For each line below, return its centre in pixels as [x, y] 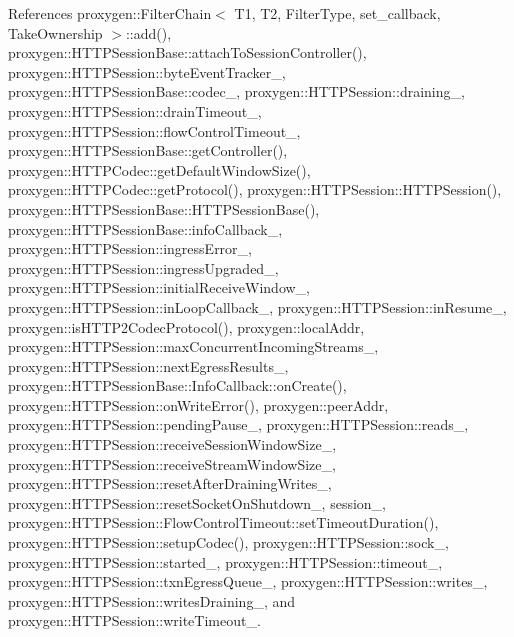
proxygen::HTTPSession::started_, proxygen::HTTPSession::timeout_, [225, 561]
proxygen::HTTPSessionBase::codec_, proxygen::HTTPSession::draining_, [236, 91]
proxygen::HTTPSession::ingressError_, [130, 248]
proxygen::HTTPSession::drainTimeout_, [135, 110]
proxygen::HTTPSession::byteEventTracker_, [147, 71]
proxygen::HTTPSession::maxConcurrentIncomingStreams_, [193, 346]
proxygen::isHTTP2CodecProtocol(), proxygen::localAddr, [186, 326]
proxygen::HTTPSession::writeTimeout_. [134, 620]
